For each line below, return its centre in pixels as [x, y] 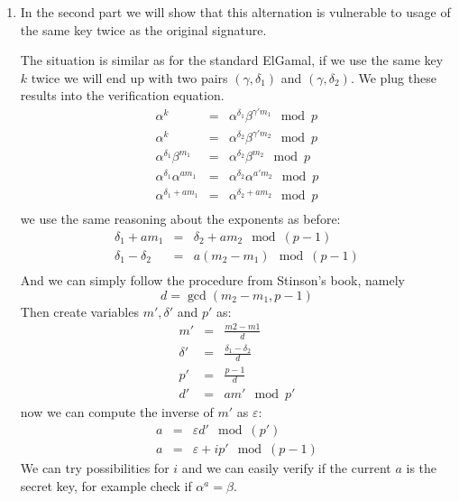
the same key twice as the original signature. [143, 29]
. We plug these [393, 77]
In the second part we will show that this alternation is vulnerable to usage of [235, 12]
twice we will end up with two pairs [129, 77]
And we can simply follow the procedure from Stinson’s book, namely [212, 280]
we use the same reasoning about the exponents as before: [180, 219]
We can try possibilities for [95, 468]
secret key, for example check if [106, 485]
